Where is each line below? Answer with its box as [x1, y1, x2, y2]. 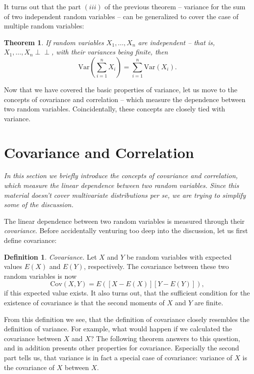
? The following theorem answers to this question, [90, 333, 240, 343]
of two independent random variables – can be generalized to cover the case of [4, 11, 239, 21]
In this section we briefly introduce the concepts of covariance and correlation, [4, 170, 238, 181]
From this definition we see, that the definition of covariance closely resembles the [4, 314, 250, 324]
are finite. [194, 297, 224, 307]
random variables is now [4, 270, 77, 281]
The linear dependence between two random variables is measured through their [4, 215, 245, 226]
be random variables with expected [127, 251, 232, 262]
